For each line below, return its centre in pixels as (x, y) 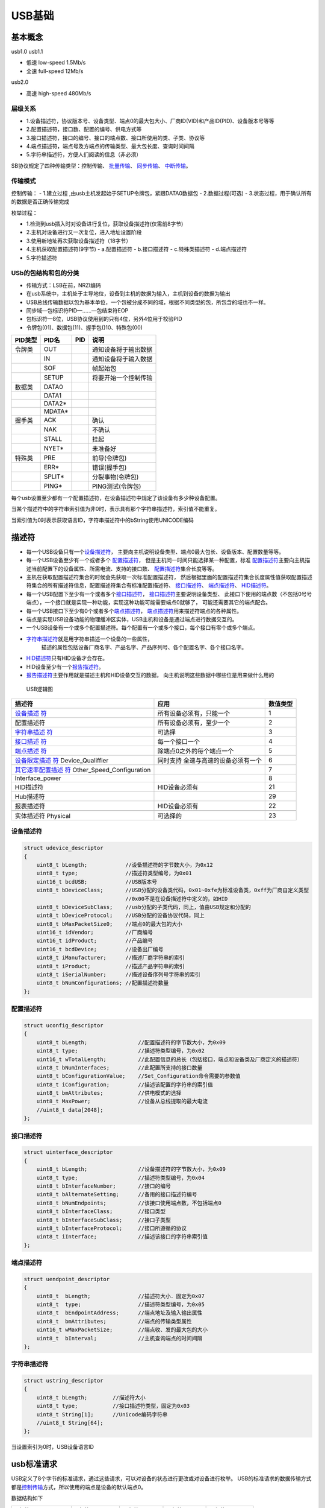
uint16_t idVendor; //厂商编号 (95, 933)
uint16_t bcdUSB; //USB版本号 (97, 882)
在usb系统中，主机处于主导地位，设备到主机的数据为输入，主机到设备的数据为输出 (128, 294)
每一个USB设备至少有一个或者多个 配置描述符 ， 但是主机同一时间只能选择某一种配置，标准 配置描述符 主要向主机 (166, 560)
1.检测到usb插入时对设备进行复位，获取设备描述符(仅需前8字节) (105, 224)
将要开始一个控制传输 (122, 378)
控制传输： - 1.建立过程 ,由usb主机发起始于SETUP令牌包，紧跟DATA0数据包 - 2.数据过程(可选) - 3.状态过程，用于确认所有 (162, 193)
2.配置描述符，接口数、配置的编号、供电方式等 (84, 129)
